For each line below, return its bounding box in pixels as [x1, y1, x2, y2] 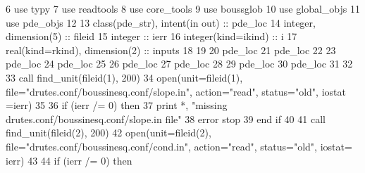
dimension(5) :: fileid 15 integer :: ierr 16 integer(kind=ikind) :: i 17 [6, 29, 297, 44]
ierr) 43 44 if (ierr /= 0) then [6, 153, 132, 167]
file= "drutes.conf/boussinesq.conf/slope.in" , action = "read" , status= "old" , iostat [6, 84, 346, 98]
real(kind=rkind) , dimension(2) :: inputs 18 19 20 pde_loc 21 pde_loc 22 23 [6, 42, 336, 57]
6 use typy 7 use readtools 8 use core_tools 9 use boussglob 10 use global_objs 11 [6, 1, 360, 15]
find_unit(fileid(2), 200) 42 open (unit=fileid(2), [6, 125, 211, 140]
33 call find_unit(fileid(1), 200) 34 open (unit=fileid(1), [6, 70, 243, 84]
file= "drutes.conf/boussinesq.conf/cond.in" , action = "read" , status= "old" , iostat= [6, 139, 352, 153]
